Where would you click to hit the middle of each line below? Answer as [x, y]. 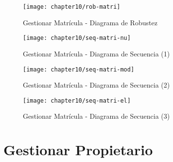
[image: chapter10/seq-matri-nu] [77, 38]
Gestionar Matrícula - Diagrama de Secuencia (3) [96, 116]
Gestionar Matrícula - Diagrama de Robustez [90, 22]
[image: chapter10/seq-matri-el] [77, 100]
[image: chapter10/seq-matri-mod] [79, 69]
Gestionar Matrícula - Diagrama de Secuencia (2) [96, 85]
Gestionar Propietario [78, 150]
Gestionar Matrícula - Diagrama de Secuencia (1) [96, 53]
